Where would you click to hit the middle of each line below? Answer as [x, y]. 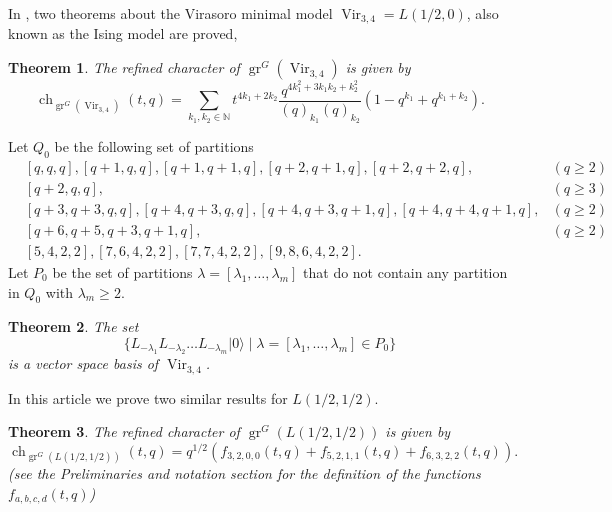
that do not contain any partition [405, 271]
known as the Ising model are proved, [123, 33]
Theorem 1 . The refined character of [124, 67]
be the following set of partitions [154, 145]
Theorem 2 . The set [73, 326]
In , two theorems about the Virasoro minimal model [170, 13]
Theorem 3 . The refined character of [124, 431]
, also [482, 13]
